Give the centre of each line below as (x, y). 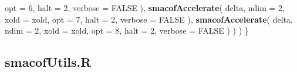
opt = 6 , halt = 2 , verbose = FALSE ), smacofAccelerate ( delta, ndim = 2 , (145, 8)
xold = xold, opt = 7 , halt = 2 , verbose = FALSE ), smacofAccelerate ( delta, (149, 19)
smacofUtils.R (48, 62)
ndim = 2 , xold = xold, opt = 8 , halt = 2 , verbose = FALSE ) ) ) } (127, 30)
